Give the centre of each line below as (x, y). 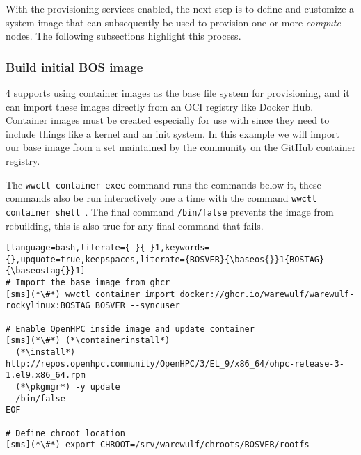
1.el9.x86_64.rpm (46, 375)
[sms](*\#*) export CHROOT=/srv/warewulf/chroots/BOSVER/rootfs (158, 445)
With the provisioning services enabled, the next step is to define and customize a (180, 8)
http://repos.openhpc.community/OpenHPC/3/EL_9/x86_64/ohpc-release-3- (175, 364)
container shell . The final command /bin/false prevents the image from (170, 211)
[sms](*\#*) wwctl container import (90, 294)
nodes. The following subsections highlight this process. (123, 36)
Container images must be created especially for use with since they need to (168, 120)
